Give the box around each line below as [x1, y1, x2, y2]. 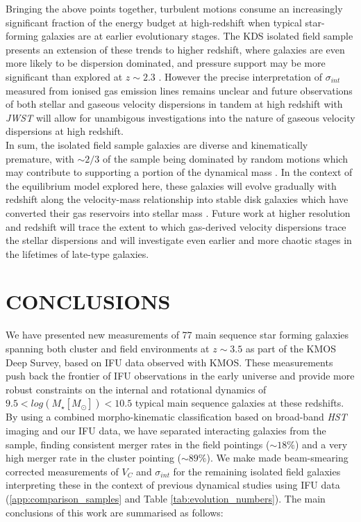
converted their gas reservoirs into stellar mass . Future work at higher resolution [6, 205, 351, 220]
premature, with [6, 151, 74, 165]
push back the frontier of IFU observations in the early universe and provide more [6, 368, 355, 383]
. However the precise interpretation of [158, 69, 322, 83]
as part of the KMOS [245, 341, 336, 355]
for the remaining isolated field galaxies [173, 464, 341, 478]
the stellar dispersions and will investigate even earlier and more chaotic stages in [6, 233, 352, 247]
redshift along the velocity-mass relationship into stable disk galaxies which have [6, 192, 349, 206]
